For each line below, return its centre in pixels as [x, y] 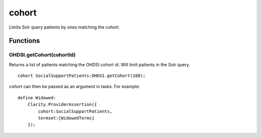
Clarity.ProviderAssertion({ [62, 105]
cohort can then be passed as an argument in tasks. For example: [74, 87]
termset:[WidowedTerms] [66, 118]
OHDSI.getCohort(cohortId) [42, 55]
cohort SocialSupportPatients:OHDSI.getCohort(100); [82, 76]
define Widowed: [37, 98]
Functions [25, 41]
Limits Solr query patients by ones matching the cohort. [65, 27]
